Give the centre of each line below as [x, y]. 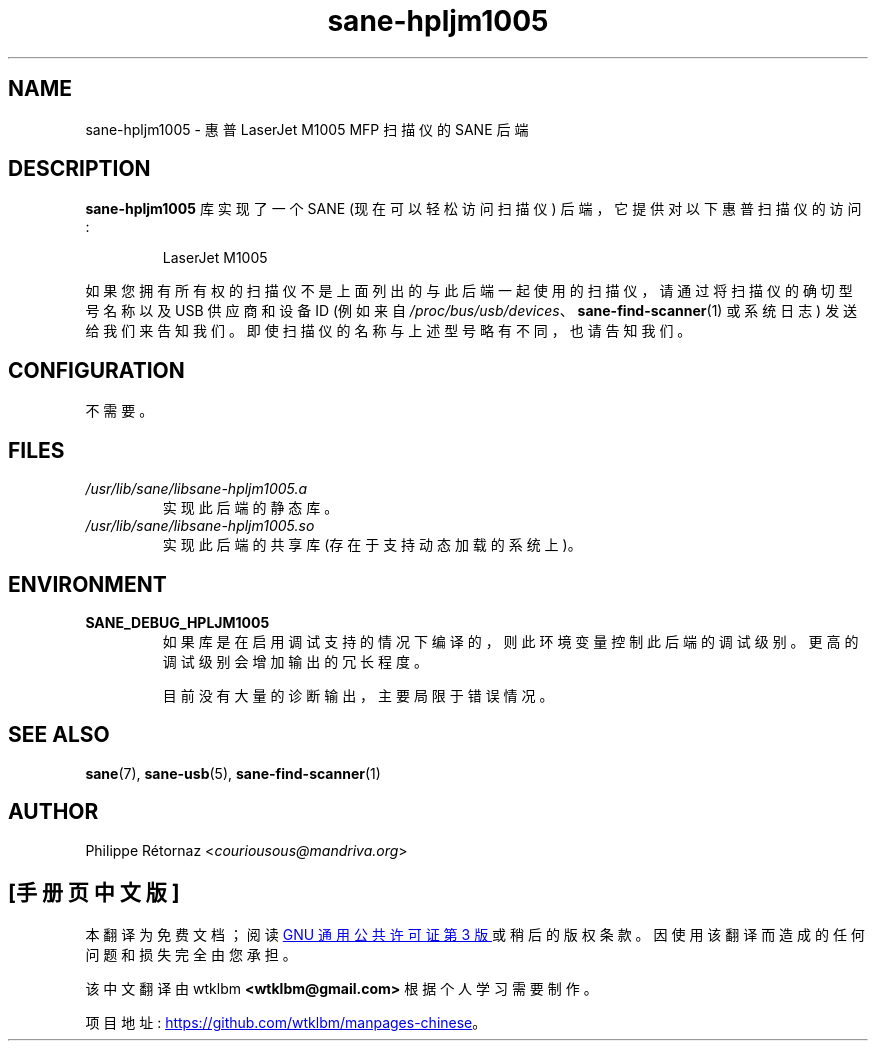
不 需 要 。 [119, 411]
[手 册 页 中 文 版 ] [94, 893]
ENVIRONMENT [87, 584]
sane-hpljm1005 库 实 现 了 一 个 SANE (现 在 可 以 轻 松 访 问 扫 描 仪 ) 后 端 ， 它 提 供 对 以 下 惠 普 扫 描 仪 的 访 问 [473, 209]
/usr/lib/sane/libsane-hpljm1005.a [196, 489]
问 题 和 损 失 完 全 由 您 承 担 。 [191, 954]
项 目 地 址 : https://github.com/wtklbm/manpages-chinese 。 [286, 1022]
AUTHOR [53, 812]
